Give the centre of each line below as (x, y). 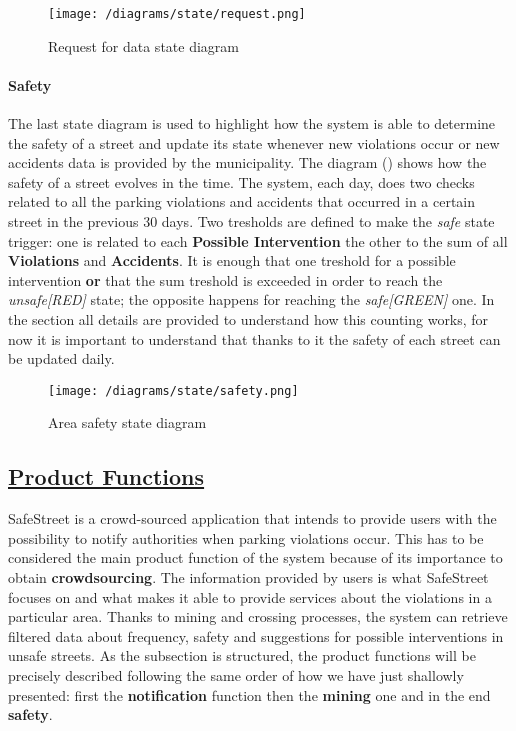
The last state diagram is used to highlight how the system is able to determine (252, 123)
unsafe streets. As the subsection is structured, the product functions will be (242, 655)
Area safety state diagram (127, 422)
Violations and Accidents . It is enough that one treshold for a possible (232, 260)
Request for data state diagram (143, 45)
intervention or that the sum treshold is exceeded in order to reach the (225, 279)
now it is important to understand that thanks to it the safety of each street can (254, 338)
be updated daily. (61, 358)
